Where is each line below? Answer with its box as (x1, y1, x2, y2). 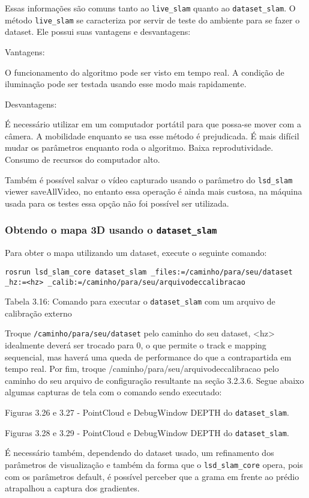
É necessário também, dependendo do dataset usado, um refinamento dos (5, 446, 274, 459)
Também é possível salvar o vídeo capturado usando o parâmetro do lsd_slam (5, 173, 293, 186)
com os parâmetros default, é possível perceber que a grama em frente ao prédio (5, 470, 299, 482)
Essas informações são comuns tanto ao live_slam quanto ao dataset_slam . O (5, 2, 296, 14)
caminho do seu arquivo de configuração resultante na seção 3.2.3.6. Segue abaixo (5, 374, 304, 386)
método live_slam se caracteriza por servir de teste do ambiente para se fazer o (5, 13, 300, 26)
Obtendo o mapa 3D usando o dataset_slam (5, 222, 217, 237)
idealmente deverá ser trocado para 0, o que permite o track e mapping (5, 339, 266, 351)
